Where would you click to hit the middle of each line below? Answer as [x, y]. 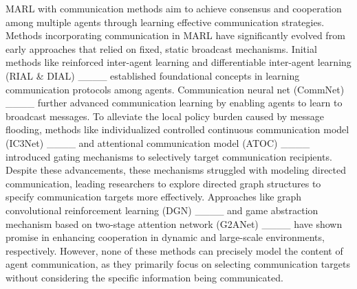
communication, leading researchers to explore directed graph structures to [163, 183]
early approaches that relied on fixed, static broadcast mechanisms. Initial [161, 48]
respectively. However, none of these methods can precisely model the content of [174, 250]
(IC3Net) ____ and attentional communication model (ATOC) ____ [158, 142]
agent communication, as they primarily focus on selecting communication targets [178, 264]
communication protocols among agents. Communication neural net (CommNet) [175, 89]
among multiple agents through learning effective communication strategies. [165, 22]
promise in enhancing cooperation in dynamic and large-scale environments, [165, 237]
